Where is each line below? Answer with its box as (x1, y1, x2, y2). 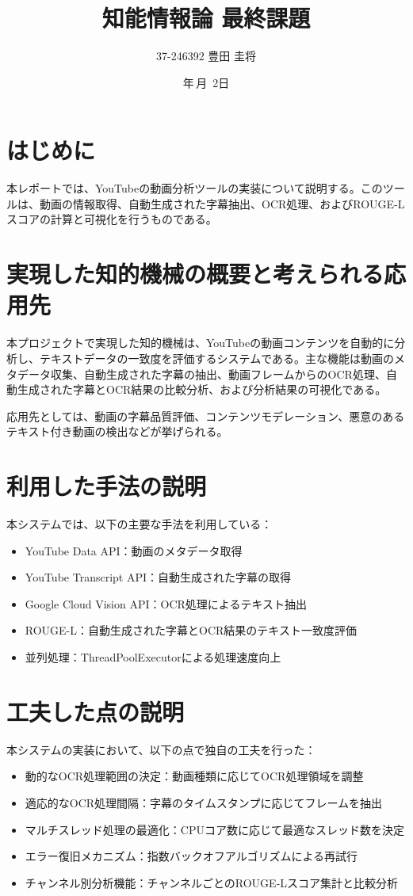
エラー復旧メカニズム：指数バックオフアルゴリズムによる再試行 (25, 848, 358, 864)
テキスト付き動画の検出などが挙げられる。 (6, 423, 228, 440)
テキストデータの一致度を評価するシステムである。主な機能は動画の (39, 349, 395, 366)
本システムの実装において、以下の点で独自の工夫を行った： (6, 741, 316, 757)
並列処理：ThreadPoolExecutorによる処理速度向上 (25, 649, 281, 665)
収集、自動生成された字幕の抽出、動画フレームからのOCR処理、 (50, 365, 386, 382)
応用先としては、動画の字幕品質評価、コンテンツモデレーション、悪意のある (6, 407, 405, 424)
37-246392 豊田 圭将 (156, 48, 256, 64)
